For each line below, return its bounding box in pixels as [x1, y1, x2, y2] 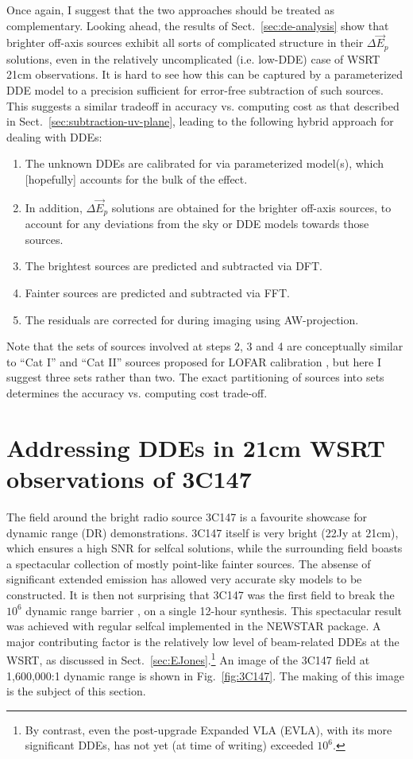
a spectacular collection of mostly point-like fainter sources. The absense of [6, 555, 371, 571]
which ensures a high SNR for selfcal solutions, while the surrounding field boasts [6, 540, 403, 556]
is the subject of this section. [6, 683, 146, 699]
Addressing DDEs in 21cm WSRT [6, 431, 385, 463]
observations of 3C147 [6, 463, 252, 494]
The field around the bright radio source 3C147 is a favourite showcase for [6, 508, 367, 525]
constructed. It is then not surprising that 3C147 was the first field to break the [6, 586, 395, 602]
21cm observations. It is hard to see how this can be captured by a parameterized [6, 66, 403, 83]
